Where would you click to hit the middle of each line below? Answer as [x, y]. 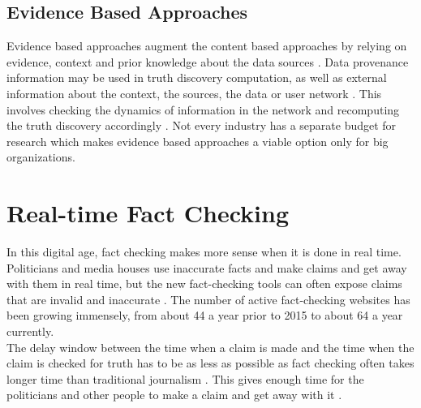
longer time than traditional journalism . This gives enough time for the [185, 378]
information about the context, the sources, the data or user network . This [194, 93]
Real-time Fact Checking [148, 213]
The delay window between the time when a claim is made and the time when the [210, 347]
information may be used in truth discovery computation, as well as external [197, 77]
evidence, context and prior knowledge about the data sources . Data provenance [208, 61]
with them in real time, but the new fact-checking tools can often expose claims [204, 283]
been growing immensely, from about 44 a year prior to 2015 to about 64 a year [205, 315]
